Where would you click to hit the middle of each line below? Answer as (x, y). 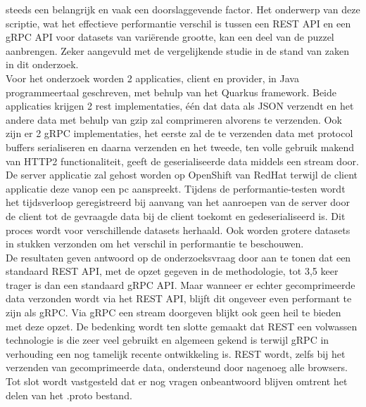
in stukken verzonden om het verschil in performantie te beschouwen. (155, 244)
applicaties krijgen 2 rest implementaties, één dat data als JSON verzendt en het (180, 106)
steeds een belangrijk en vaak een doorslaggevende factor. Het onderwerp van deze (183, 9)
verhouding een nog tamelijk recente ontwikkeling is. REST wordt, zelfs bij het (176, 353)
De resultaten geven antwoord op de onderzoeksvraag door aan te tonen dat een (178, 257)
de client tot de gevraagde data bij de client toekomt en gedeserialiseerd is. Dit (176, 215)
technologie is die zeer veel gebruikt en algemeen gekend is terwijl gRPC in (168, 340)
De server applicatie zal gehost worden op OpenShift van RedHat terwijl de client (182, 175)
